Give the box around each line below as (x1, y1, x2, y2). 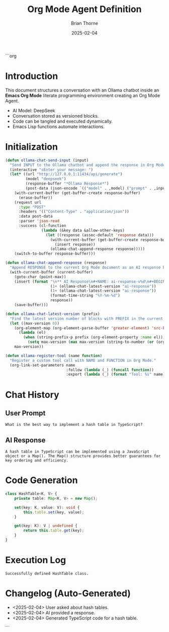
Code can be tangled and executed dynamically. (12, 118, 113, 124)
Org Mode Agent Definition (27, 4, 142, 15)
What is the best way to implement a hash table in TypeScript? (5, 422, 143, 427)
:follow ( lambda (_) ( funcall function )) (66, 367, 154, 373)
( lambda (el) (18, 330, 46, 335)
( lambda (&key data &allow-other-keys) (41, 228, 125, 233)
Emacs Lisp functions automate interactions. (12, 123, 105, 129)
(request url (14, 200, 42, 205)
